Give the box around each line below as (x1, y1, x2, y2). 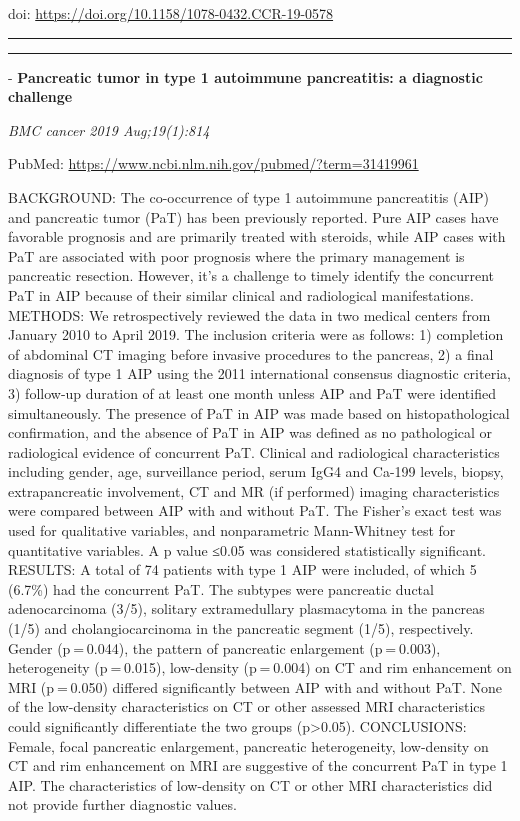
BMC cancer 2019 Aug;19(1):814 (8, 119, 210, 140)
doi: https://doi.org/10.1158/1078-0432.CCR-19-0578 (8, 3, 334, 23)
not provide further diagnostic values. (8, 794, 237, 815)
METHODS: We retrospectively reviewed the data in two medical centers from (8, 304, 491, 325)
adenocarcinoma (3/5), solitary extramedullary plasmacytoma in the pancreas (8, 598, 485, 619)
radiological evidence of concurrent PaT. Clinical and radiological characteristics (8, 441, 500, 462)
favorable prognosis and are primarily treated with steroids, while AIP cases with (8, 226, 506, 247)
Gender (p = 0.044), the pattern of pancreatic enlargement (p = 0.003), (8, 637, 441, 658)
